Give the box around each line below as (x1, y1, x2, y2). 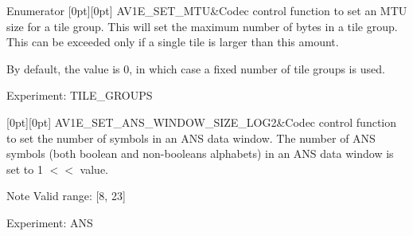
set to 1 (6, 160, 43, 177)
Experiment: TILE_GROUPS (6, 87, 153, 104)
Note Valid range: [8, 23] (6, 187, 126, 204)
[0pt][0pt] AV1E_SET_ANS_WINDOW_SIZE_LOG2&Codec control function (6, 113, 397, 130)
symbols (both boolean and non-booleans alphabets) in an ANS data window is (6, 145, 394, 162)
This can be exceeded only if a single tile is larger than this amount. (6, 33, 339, 50)
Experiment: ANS (6, 214, 93, 230)
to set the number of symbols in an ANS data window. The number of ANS (6, 129, 376, 146)
